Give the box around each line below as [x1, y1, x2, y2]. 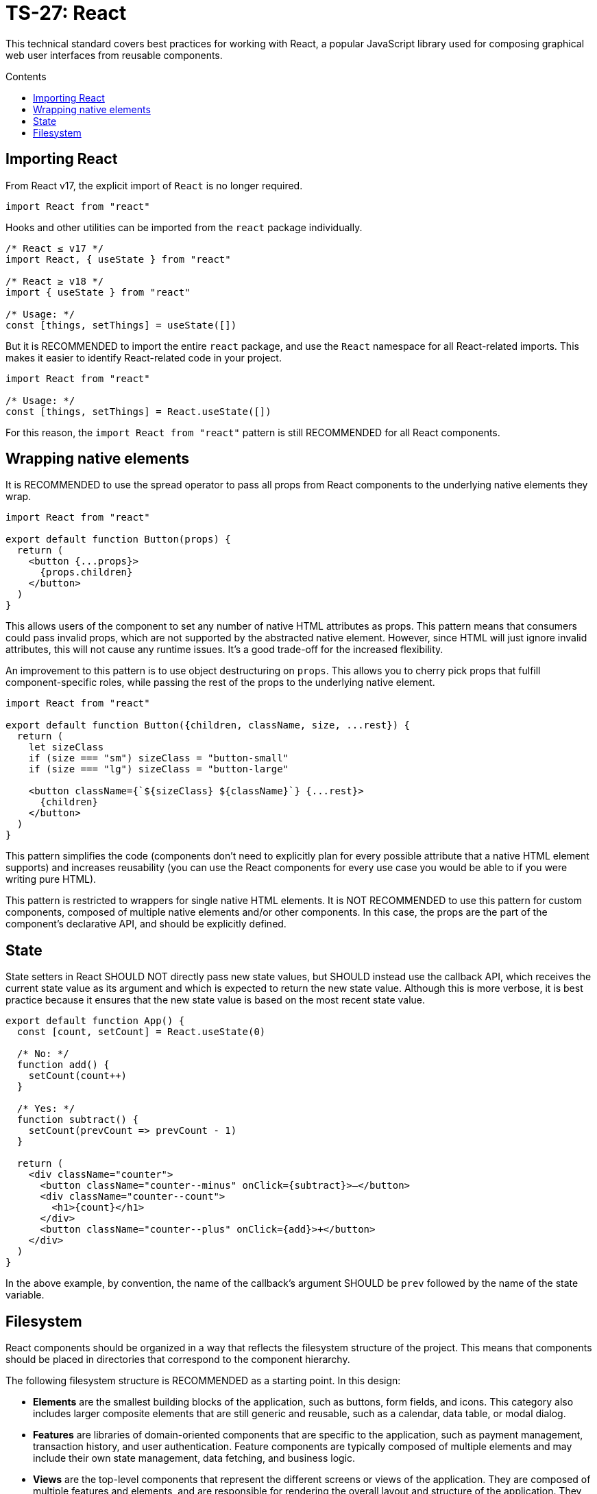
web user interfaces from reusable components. [5, 49, 223, 61]
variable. [5, 1289, 45, 1301]
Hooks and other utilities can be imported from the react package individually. [5, 221, 363, 233]
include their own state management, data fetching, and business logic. [33, 1452, 356, 1465]
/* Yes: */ [16, 1103, 75, 1115]
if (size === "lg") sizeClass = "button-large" [28, 763, 289, 775]
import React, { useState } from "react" [5, 253, 231, 265]
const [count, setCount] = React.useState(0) [16, 1026, 266, 1038]
